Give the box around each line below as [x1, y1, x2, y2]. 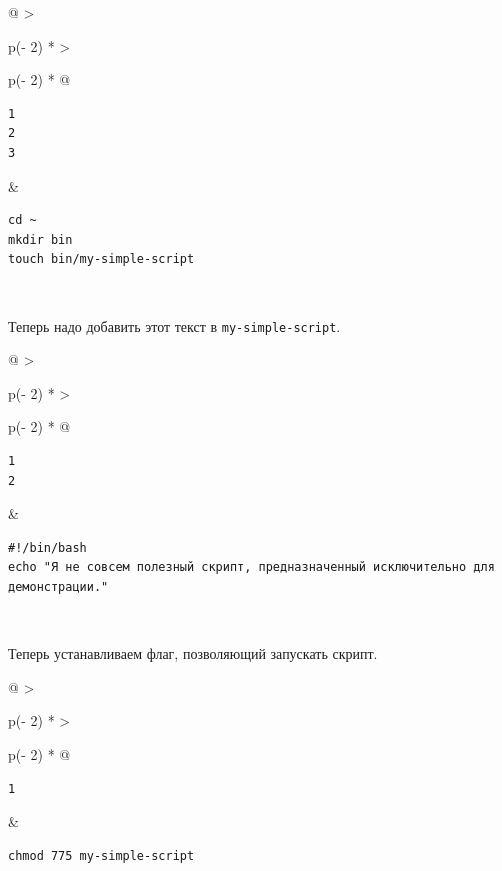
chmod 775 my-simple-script [8, 848, 195, 863]
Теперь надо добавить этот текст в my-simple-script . [8, 315, 341, 336]
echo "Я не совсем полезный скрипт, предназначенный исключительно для [8, 560, 495, 575]
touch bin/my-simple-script [8, 252, 195, 267]
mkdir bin [8, 232, 73, 247]
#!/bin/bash [8, 540, 87, 555]
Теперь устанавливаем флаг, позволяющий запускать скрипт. [8, 643, 378, 664]
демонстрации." [8, 579, 109, 594]
